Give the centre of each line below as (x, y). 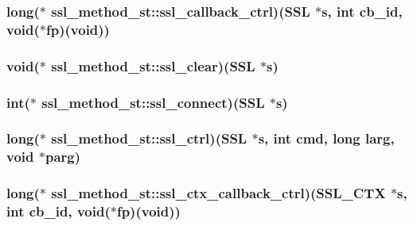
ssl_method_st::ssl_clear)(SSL (153, 65)
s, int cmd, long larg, (326, 138)
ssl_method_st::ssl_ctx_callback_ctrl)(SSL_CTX (218, 193)
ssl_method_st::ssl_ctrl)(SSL (149, 138)
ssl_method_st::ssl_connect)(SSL (153, 102)
